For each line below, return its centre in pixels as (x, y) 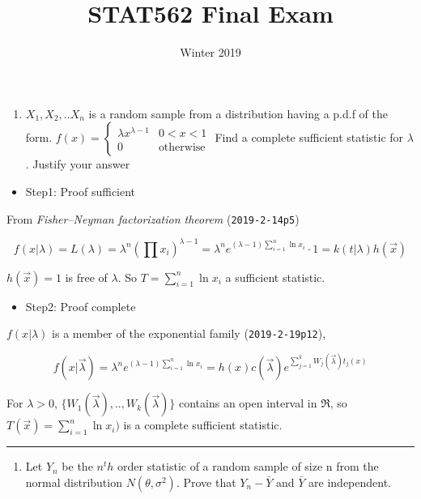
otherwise (182, 148)
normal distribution (74, 482)
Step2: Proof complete (81, 306)
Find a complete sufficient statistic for (309, 137)
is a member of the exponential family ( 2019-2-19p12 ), (189, 333)
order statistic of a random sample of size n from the (248, 466)
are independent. (350, 482)
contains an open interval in (248, 403)
